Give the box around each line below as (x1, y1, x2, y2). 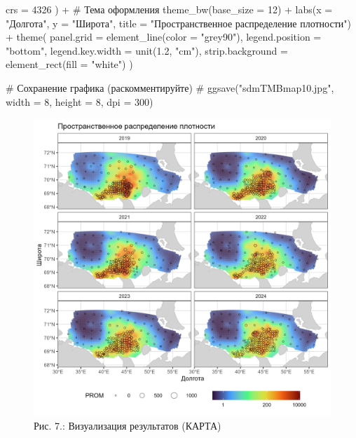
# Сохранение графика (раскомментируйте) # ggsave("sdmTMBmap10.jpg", (6, 80, 334, 95)
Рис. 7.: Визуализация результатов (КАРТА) (34, 418, 221, 432)
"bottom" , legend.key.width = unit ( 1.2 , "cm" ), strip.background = (6, 43, 288, 57)
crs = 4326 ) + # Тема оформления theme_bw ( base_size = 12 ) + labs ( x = (6, 2, 333, 16)
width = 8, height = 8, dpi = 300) (6, 94, 153, 109)
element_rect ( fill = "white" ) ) (6, 57, 133, 71)
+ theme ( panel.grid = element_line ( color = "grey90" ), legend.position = (6, 29, 322, 44)
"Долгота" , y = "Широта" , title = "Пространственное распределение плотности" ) (6, 15, 351, 30)
